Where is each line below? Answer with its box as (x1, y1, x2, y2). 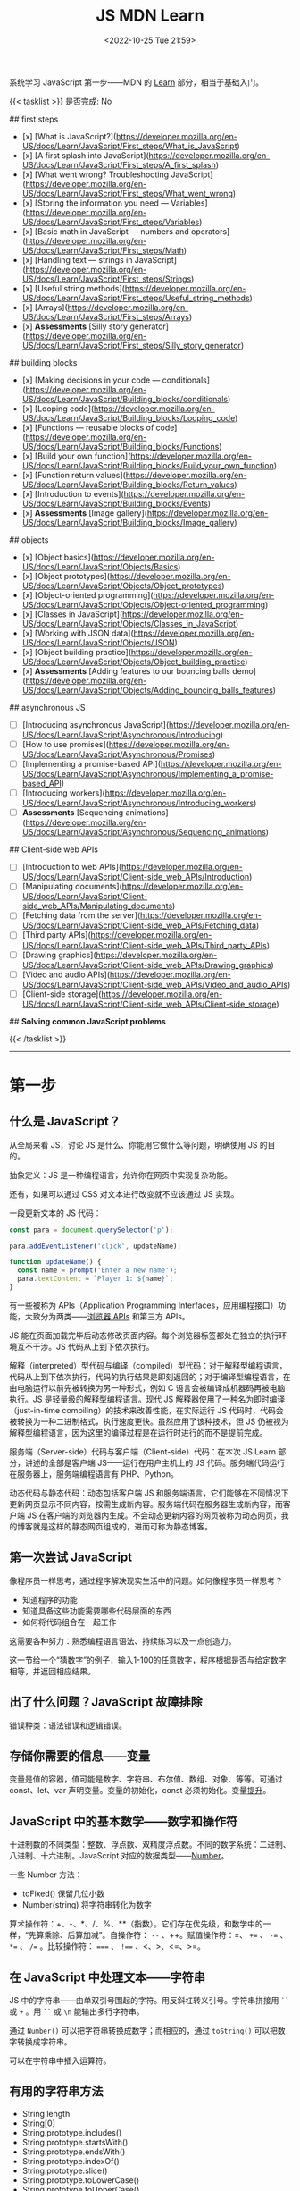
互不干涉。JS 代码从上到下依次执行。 (16, 1341, 154, 1352)
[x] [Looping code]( (21, 403, 95, 414)
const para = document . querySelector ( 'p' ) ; (9, 1226, 174, 1235)
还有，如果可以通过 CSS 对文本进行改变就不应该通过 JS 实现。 (9, 1188, 239, 1199)
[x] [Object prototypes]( (21, 570, 110, 581)
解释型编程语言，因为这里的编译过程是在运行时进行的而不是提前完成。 (9, 1427, 268, 1437)
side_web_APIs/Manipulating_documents (21, 900, 173, 912)
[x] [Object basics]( (21, 552, 94, 562)
